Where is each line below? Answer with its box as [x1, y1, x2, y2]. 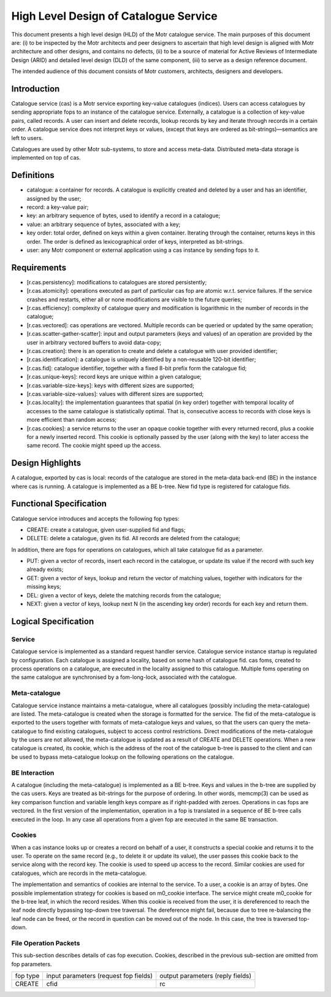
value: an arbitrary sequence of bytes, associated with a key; [26, 220, 181, 228]
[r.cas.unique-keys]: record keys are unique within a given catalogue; [26, 373, 202, 381]
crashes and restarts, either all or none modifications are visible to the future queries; [26, 295, 242, 303]
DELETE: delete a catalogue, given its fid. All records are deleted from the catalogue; [26, 535, 241, 542]
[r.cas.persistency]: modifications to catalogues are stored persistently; [26, 278, 207, 285]
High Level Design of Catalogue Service [11, 9, 218, 23]
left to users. [11, 134, 44, 141]
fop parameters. [11, 960, 52, 968]
